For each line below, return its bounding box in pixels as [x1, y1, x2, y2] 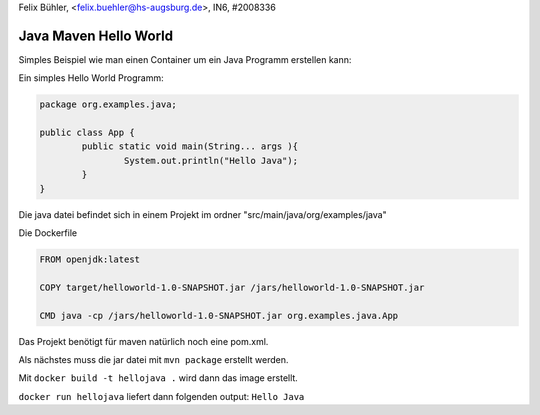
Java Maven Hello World [18, 27, 174, 44]
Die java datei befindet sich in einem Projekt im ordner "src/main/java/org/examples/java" [18, 208, 387, 220]
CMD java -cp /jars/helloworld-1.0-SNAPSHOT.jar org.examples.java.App [39, 310, 399, 321]
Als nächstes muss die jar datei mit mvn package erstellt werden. [18, 353, 289, 365]
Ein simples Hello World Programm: [18, 72, 164, 84]
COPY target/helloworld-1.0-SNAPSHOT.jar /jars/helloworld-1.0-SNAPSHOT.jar [39, 281, 425, 293]
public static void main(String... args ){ [81, 141, 299, 152]
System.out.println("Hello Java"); [123, 155, 299, 166]
